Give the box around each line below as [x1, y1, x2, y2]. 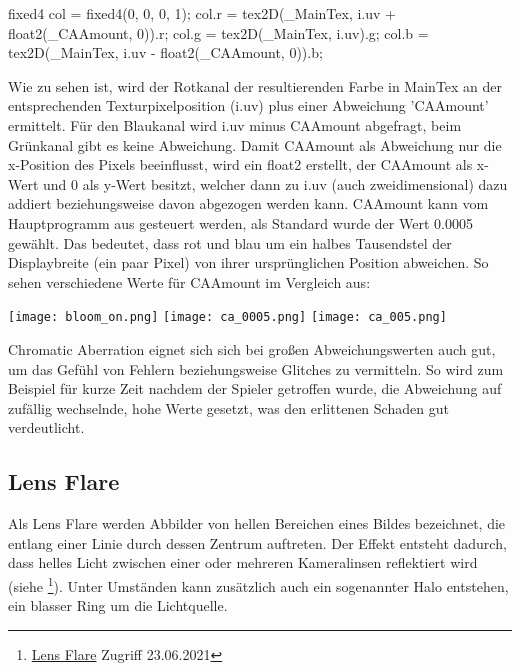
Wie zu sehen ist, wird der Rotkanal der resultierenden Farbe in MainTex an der [8, 75, 503, 96]
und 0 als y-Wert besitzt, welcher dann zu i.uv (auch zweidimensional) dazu [43, 173, 508, 194]
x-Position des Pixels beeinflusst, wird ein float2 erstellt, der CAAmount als [8, 154, 473, 175]
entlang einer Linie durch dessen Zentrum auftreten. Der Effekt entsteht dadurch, [8, 532, 507, 553]
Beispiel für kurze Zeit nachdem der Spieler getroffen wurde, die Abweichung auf [8, 378, 502, 399]
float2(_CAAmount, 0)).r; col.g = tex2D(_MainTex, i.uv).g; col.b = [8, 22, 429, 43]
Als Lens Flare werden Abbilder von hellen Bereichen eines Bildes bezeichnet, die [8, 513, 506, 534]
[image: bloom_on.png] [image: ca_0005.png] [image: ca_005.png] [8, 310, 447, 325]
